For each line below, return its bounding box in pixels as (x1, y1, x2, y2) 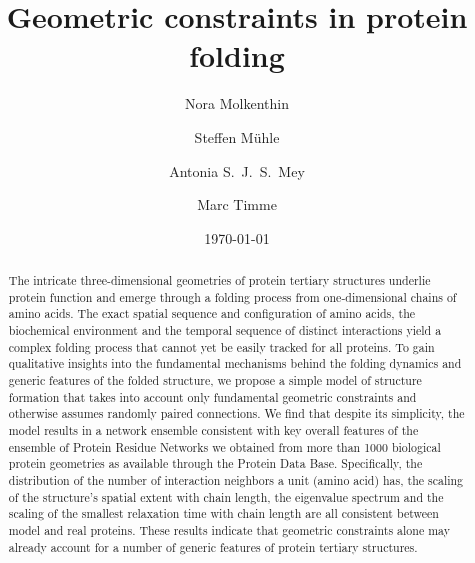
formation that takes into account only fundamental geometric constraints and (8, 388, 417, 405)
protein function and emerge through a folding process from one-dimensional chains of (8, 288, 457, 305)
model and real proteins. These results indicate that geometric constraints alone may (8, 521, 450, 538)
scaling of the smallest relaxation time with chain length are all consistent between (8, 505, 439, 522)
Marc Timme (197, 194, 277, 215)
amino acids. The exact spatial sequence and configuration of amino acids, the (8, 305, 416, 322)
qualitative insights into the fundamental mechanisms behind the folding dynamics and (8, 355, 462, 372)
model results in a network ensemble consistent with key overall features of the (8, 421, 419, 438)
